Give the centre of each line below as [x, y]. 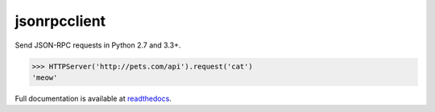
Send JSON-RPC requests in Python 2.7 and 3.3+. [98, 45]
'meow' [45, 77]
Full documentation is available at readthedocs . [93, 98]
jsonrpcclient [60, 21]
